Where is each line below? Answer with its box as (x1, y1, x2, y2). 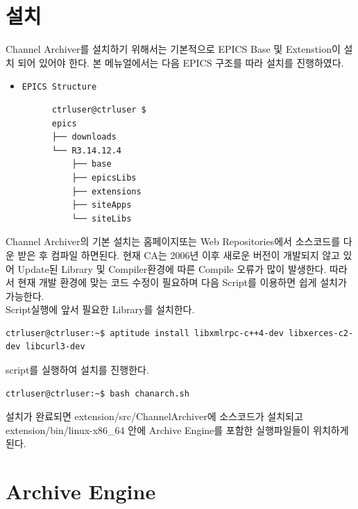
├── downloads (51, 132, 117, 142)
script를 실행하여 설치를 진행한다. (6, 362, 149, 377)
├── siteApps (71, 200, 132, 210)
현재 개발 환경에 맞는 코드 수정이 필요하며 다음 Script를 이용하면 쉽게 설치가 (17, 275, 347, 290)
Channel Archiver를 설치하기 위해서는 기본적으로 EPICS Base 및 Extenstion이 (6, 42, 341, 56)
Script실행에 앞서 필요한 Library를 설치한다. (6, 302, 195, 317)
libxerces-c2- (289, 328, 354, 338)
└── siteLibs (71, 213, 132, 224)
